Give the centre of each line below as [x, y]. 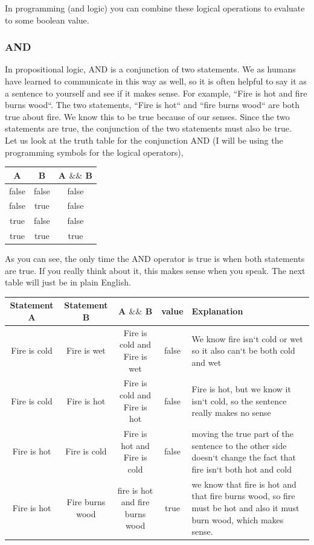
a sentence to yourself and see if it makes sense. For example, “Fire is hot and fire [156, 93]
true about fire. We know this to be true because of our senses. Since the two [147, 116]
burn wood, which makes [238, 519]
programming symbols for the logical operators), [94, 152]
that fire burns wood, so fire [243, 496]
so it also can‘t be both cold [243, 350]
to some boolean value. [47, 20]
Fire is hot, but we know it [241, 389]
